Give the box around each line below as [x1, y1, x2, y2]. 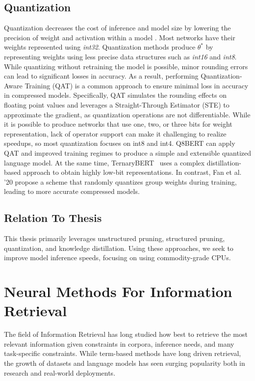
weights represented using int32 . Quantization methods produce [4, 42, 196, 52]
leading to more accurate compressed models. [4, 186, 140, 196]
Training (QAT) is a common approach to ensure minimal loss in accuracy [25, 80, 249, 90]
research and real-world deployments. [4, 367, 116, 378]
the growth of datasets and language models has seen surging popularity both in [4, 357, 245, 368]
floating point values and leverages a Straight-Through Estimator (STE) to [4, 99, 229, 109]
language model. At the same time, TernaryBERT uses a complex [4, 157, 205, 167]
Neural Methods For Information [4, 281, 232, 301]
